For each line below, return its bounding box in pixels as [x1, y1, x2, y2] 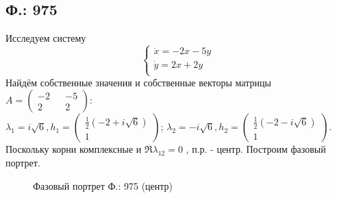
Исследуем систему [5, 31, 86, 45]
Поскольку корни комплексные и [5, 142, 142, 156]
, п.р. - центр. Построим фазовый [186, 142, 326, 156]
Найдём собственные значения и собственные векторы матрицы [5, 75, 271, 89]
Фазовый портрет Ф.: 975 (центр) [33, 178, 173, 193]
